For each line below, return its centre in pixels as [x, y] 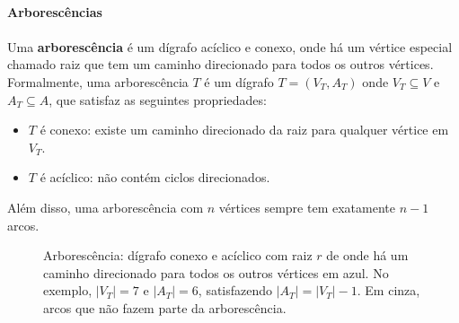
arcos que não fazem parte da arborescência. [165, 307]
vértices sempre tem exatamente [307, 207]
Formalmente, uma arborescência [98, 81]
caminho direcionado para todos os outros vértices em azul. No [216, 272]
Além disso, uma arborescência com [106, 207]
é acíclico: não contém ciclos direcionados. [155, 177]
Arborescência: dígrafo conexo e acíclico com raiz [178, 255]
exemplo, [68, 290]
